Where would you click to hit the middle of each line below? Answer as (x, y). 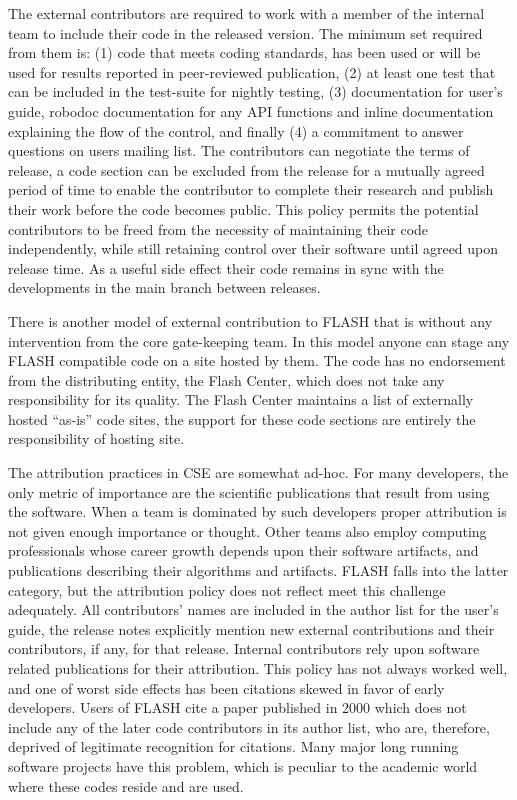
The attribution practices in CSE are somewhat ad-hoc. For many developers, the (258, 472)
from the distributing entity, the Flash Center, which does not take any (226, 379)
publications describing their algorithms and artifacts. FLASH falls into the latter (258, 570)
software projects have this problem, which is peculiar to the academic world (243, 765)
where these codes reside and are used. (126, 785)
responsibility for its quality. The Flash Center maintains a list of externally (241, 399)
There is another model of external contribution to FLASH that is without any (250, 320)
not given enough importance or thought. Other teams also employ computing (247, 530)
